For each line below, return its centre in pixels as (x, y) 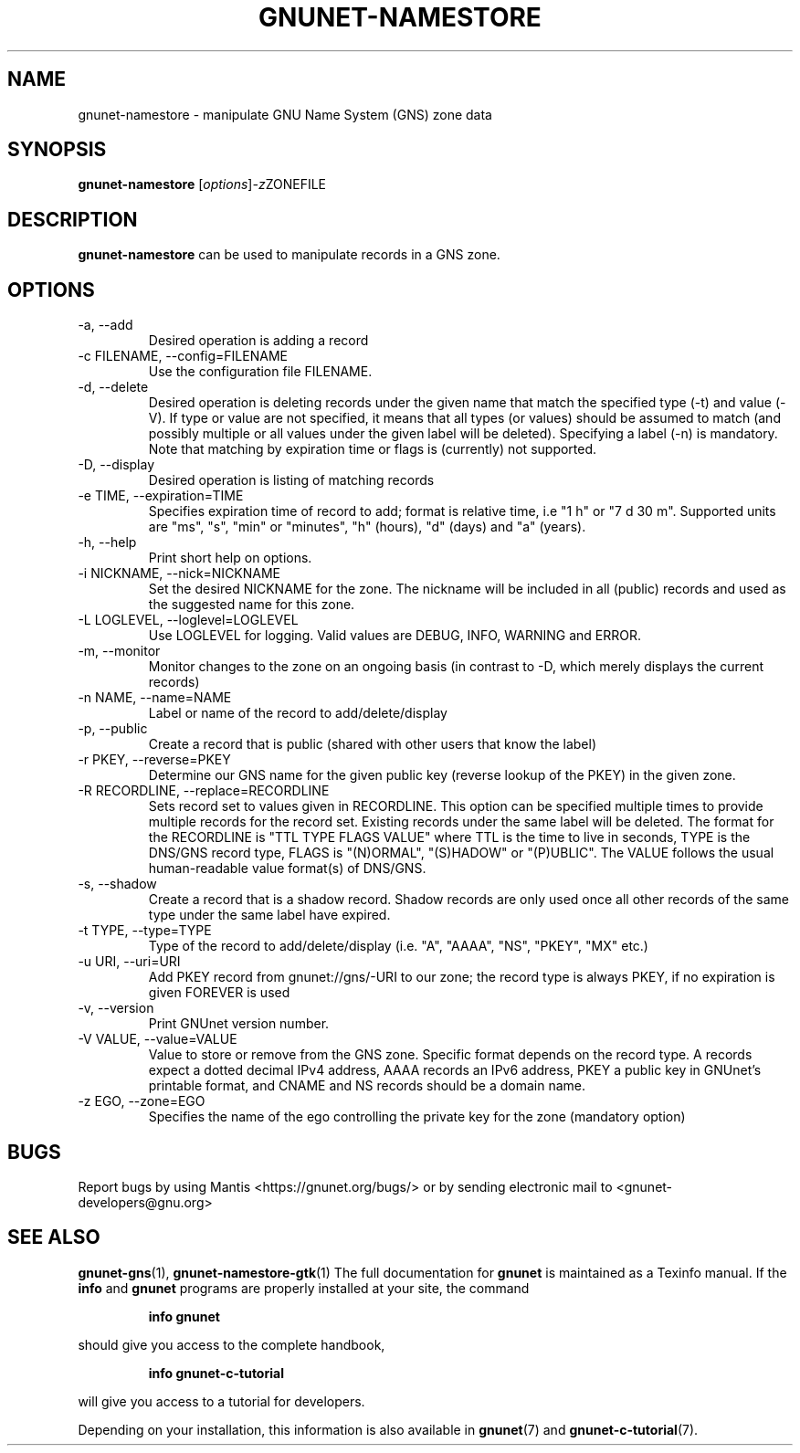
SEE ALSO (54, 1237)
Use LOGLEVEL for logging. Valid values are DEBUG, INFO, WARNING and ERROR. (395, 636)
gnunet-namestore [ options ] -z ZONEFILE (202, 184)
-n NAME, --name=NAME (155, 698)
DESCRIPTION (73, 219)
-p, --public (113, 729)
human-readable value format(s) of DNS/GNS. (287, 869)
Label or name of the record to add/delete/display (298, 713)
